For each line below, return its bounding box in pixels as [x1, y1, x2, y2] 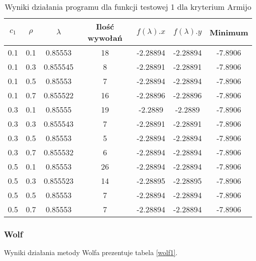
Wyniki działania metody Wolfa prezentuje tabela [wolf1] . [4, 247, 178, 258]
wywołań [88, 32, 123, 43]
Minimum [209, 26, 248, 38]
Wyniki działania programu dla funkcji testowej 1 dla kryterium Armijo [4, 1, 252, 12]
